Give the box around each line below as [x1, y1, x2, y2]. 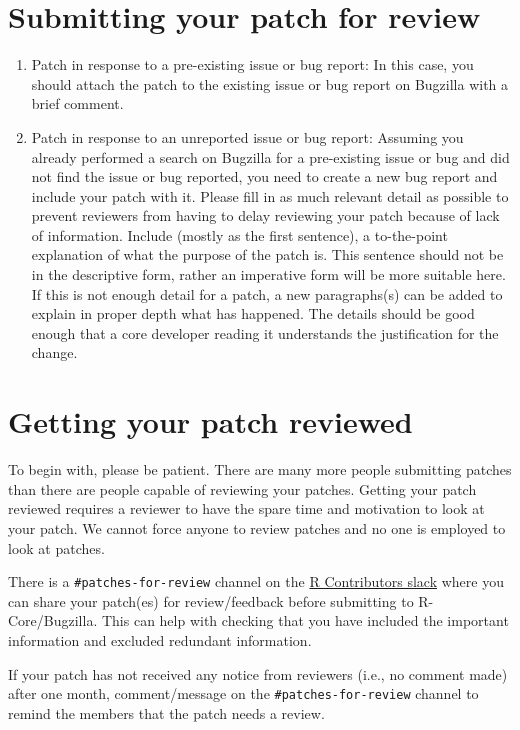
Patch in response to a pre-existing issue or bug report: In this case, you [31, 54, 474, 75]
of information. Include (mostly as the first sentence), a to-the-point [31, 224, 448, 245]
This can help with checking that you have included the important [101, 610, 509, 631]
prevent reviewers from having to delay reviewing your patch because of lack [31, 205, 500, 226]
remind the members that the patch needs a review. [8, 702, 325, 723]
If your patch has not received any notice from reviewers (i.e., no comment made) [8, 663, 508, 684]
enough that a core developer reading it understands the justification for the [31, 322, 499, 343]
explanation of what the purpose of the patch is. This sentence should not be [31, 244, 504, 265]
